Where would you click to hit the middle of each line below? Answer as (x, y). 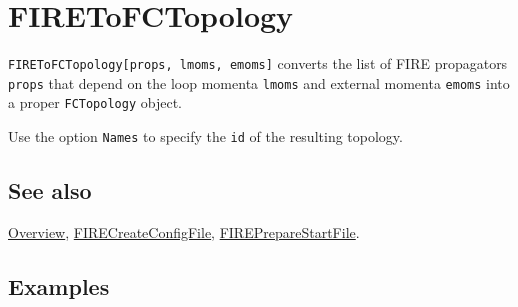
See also (50, 190)
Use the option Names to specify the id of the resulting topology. (205, 136)
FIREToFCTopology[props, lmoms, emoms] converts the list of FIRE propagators (258, 63)
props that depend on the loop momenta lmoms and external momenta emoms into (259, 82)
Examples (59, 285)
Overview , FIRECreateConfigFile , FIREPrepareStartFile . (184, 231)
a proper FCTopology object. (95, 102)
